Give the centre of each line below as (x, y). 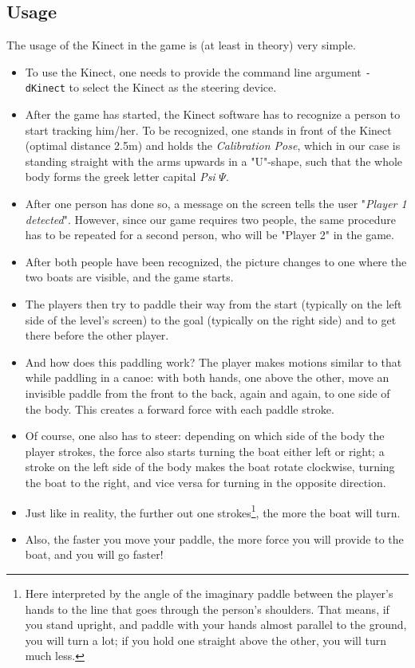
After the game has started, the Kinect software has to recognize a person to (213, 114)
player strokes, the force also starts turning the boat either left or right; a (205, 451)
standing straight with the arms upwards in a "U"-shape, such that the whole (214, 161)
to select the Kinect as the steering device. (173, 87)
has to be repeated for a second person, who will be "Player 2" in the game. (209, 235)
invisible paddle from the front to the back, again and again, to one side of (207, 393)
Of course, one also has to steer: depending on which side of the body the (205, 436)
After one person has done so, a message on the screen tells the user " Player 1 (216, 204)
